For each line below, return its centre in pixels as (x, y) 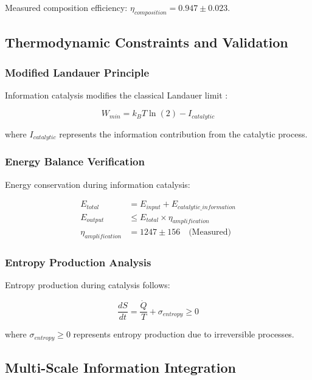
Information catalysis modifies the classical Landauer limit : (116, 95)
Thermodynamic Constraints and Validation (147, 42)
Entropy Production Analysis (78, 262)
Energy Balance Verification (75, 161)
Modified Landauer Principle (77, 72)
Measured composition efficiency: (66, 7)
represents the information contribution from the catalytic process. (183, 133)
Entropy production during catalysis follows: (88, 285)
